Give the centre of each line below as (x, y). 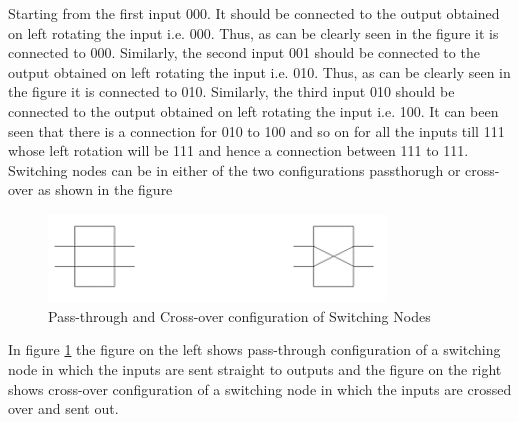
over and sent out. (63, 408)
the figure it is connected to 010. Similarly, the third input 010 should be (231, 91)
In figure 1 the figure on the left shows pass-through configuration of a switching (254, 349)
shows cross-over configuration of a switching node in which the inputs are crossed (260, 388)
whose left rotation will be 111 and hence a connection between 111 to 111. (238, 150)
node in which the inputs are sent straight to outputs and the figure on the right (255, 368)
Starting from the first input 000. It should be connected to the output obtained (254, 13)
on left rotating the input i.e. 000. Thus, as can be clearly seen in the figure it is (253, 32)
